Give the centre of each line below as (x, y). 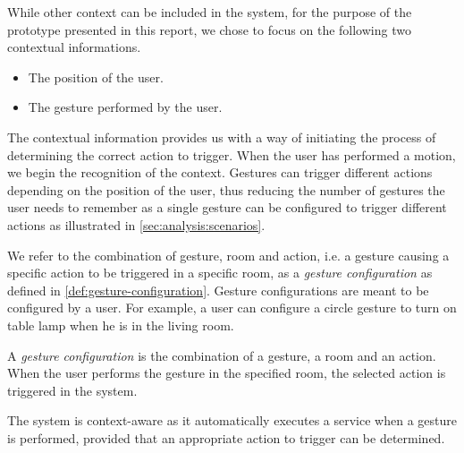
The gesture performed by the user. (125, 107)
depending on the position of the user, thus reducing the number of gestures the (226, 189)
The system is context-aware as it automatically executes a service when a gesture (232, 420)
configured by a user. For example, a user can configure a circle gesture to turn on (232, 308)
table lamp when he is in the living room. (121, 325)
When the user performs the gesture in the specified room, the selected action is (227, 373)
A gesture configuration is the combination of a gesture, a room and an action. (222, 355)
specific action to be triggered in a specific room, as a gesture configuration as (220, 273)
